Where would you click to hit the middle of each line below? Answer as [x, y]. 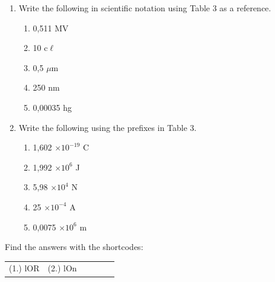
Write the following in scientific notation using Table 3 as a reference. [145, 8]
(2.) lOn [62, 268]
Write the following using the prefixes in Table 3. [108, 127]
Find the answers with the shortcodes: [74, 247]
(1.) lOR [24, 268]
